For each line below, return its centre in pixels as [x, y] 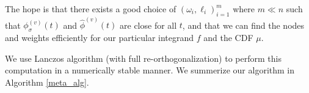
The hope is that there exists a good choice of [91, 9]
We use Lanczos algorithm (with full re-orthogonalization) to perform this [143, 58]
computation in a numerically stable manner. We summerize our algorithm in [150, 70]
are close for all [148, 25]
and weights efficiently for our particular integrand [100, 38]
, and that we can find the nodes [243, 25]
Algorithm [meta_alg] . [47, 82]
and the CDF [228, 38]
